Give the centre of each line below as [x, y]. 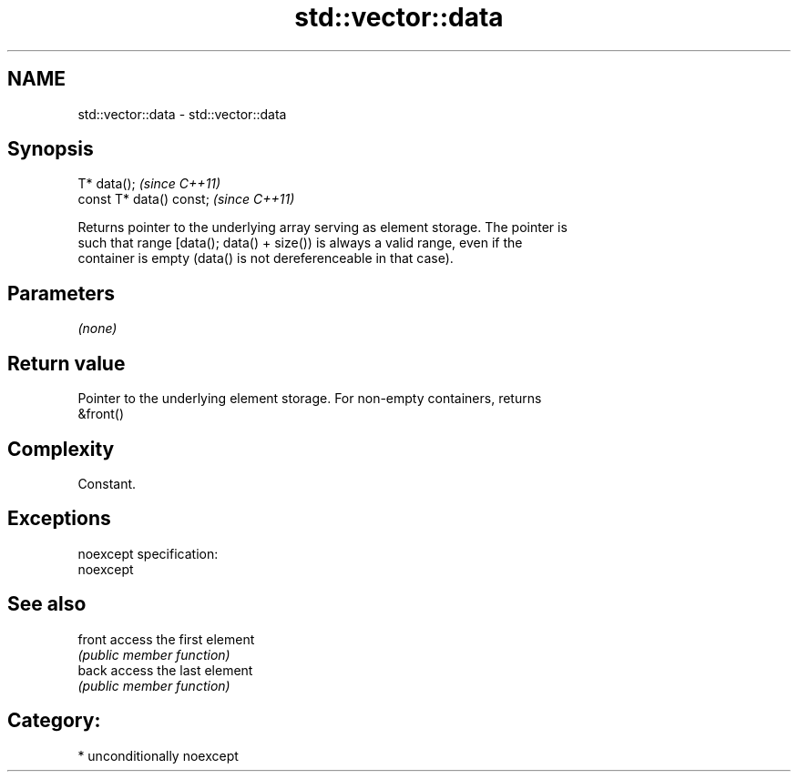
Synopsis [51, 149]
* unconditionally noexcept [158, 755]
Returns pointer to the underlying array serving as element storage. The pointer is [322, 228]
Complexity [61, 449]
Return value [66, 363]
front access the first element [166, 639]
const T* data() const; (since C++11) [186, 199]
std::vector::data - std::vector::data [182, 114]
